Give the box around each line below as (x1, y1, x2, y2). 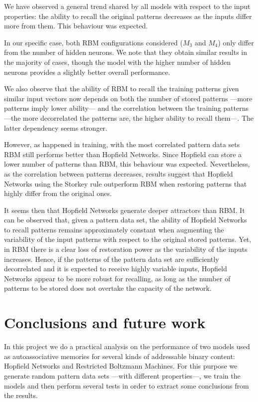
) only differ (218, 37, 254, 47)
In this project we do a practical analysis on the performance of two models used (4, 341, 250, 352)
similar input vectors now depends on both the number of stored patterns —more (4, 93, 253, 103)
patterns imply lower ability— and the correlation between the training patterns (4, 103, 249, 113)
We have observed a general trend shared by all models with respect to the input (4, 1, 251, 11)
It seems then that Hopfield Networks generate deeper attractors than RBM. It (4, 204, 245, 215)
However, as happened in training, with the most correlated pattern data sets (4, 139, 240, 150)
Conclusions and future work (4, 312, 206, 333)
